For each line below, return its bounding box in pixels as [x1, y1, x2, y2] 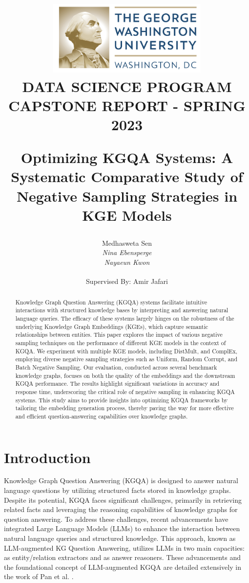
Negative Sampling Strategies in [16, 186, 238, 206]
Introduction [4, 447, 91, 467]
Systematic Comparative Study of [11, 166, 243, 187]
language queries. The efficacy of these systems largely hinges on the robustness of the [15, 314, 234, 322]
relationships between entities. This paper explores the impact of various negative [15, 330, 223, 339]
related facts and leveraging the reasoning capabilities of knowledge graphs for [4, 504, 238, 514]
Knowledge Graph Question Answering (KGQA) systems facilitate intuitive [15, 298, 207, 306]
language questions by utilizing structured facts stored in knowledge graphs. [4, 485, 231, 495]
